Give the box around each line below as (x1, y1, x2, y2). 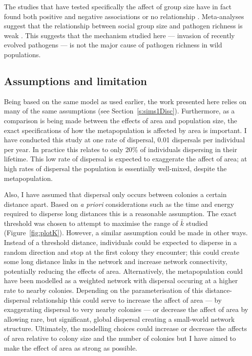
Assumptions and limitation (4, 73, 147, 88)
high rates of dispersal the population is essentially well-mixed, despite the (4, 163, 227, 173)
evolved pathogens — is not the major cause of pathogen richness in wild (4, 40, 222, 50)
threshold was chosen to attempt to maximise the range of (4, 218, 178, 228)
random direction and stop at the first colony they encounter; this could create (4, 246, 239, 257)
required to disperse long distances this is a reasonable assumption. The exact (4, 208, 237, 219)
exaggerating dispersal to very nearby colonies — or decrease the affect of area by (4, 304, 249, 314)
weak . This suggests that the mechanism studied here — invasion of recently (4, 30, 235, 40)
